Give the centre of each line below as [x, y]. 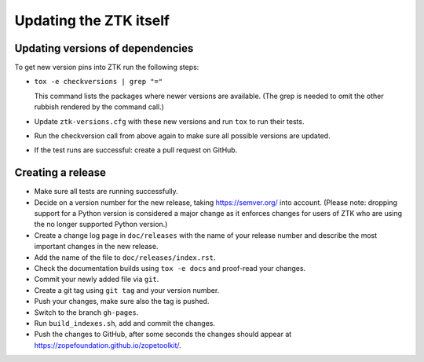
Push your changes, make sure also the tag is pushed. [122, 302]
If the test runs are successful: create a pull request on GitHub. [136, 150]
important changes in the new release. [96, 247]
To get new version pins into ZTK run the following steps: [107, 68]
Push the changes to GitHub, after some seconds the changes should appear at [163, 335]
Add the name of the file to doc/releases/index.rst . [125, 257]
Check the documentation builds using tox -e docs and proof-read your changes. [170, 269]
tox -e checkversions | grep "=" [99, 82]
